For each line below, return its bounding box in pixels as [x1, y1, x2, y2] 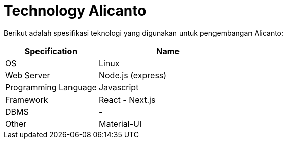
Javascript [98, 82, 139, 92]
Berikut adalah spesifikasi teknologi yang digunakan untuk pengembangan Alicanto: [4, 28, 284, 37]
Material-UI [98, 118, 142, 129]
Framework [5, 94, 48, 105]
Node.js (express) [98, 70, 167, 80]
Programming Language [5, 82, 97, 92]
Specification [24, 45, 78, 56]
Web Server [5, 70, 50, 80]
